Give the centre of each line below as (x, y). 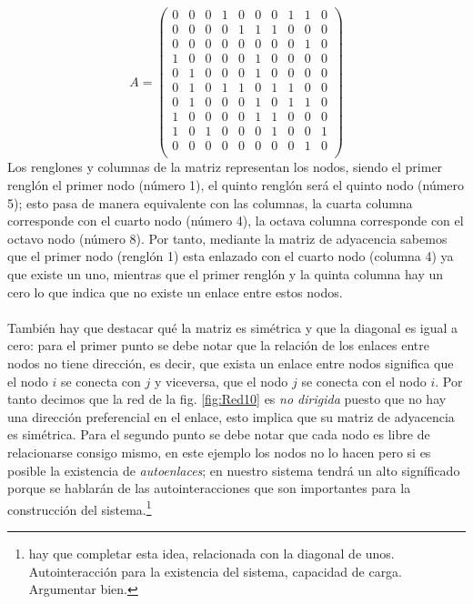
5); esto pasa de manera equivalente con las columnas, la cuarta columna (210, 202)
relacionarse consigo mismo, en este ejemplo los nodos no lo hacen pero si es (219, 452)
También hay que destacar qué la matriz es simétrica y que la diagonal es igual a (233, 327)
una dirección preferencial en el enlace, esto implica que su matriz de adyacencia (231, 416)
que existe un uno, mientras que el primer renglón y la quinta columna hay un (226, 273)
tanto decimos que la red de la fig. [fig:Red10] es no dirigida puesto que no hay (227, 399)
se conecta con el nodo (364, 381)
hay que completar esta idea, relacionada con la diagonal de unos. (211, 553)
